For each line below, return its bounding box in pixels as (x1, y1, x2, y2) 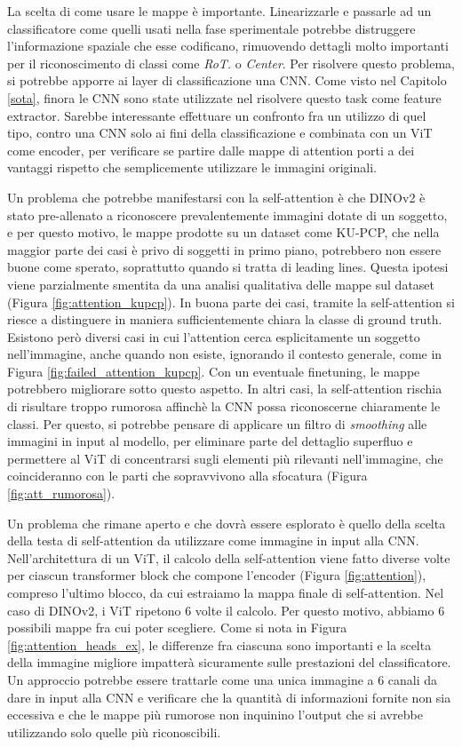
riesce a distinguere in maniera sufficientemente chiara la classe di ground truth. (7, 310, 442, 329)
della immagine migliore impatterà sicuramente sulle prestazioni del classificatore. (7, 653, 451, 672)
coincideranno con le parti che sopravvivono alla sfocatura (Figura (7, 466, 368, 485)
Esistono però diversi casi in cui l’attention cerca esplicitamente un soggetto (7, 327, 420, 346)
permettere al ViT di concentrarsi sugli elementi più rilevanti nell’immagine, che (7, 449, 443, 467)
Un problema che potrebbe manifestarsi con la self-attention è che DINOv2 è (7, 187, 426, 206)
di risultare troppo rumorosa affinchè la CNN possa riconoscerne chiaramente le (7, 397, 441, 416)
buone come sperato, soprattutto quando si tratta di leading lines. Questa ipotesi (7, 258, 449, 276)
